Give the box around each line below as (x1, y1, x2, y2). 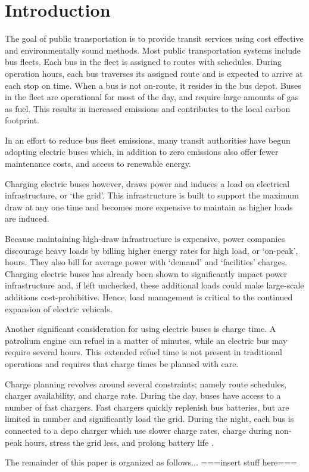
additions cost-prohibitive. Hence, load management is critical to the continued (5, 291, 293, 303)
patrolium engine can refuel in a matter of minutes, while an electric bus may (5, 334, 288, 346)
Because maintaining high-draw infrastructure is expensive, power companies (5, 232, 285, 245)
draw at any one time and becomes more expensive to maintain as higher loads (5, 200, 293, 213)
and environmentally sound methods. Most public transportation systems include (5, 44, 301, 56)
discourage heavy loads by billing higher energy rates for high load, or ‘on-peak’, (5, 244, 298, 256)
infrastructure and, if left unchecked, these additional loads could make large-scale (5, 279, 304, 291)
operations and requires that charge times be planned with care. (5, 357, 239, 369)
